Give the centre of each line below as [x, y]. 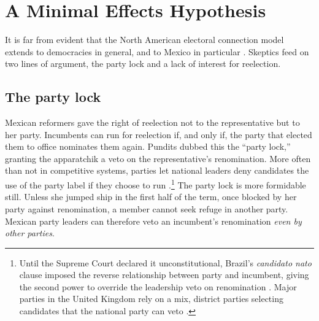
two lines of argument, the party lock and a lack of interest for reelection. [143, 64]
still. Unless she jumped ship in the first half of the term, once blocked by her [151, 197]
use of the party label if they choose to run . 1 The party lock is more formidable [156, 184]
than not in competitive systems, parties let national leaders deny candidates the [157, 170]
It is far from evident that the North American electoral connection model [144, 40]
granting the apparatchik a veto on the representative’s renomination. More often [158, 158]
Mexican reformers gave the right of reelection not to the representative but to [152, 122]
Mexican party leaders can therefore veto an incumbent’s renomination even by [153, 221]
